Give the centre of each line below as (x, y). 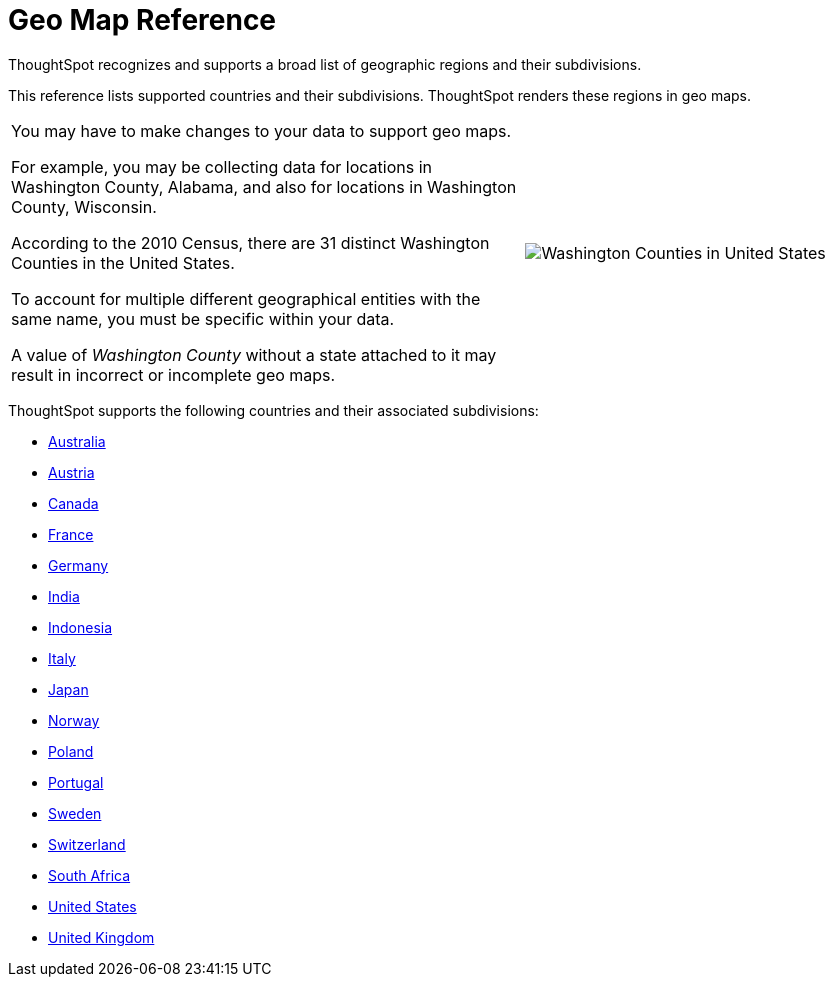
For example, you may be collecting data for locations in (222, 166)
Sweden (75, 813)
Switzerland (87, 844)
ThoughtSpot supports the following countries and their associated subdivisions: (273, 410)
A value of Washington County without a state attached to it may (254, 354)
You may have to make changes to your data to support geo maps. (261, 130)
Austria (71, 472)
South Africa (89, 875)
